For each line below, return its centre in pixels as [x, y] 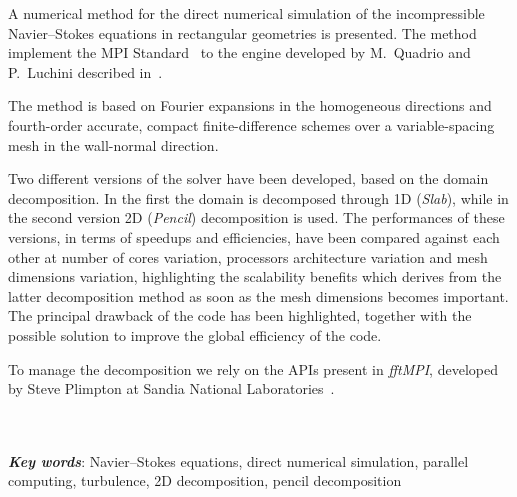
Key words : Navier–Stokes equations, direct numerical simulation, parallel [238, 460]
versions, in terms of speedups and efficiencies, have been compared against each [254, 236]
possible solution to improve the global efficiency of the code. [195, 334]
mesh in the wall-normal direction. [113, 144]
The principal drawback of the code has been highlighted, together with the [240, 315]
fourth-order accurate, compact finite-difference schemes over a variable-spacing [251, 124]
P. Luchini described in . [85, 71]
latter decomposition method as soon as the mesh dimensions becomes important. [258, 295]
